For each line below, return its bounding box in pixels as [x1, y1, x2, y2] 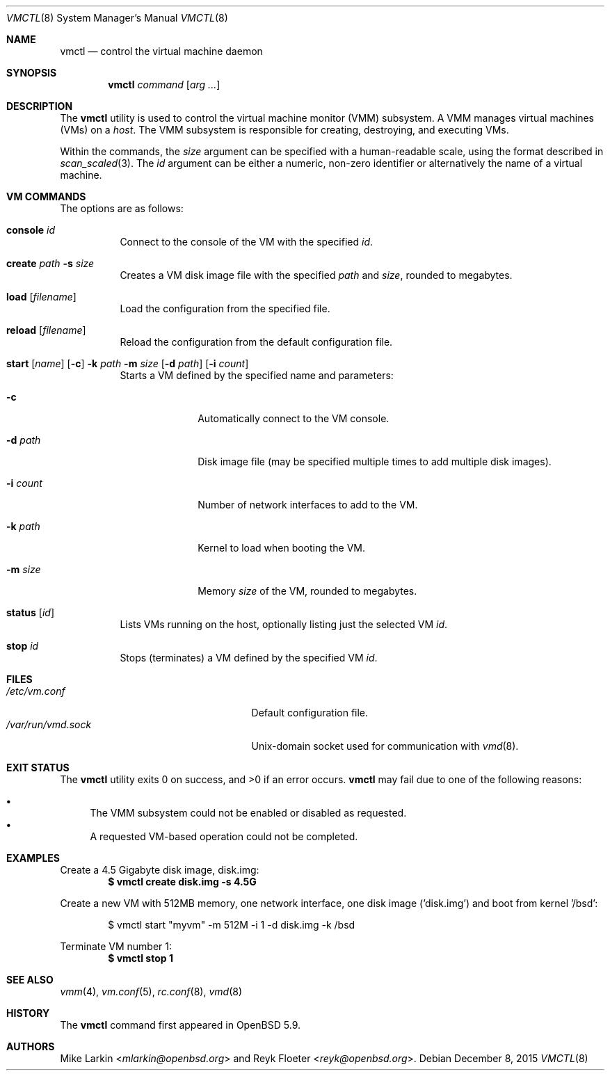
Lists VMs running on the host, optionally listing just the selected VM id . [120, 618, 448, 630]
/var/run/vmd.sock [6, 718, 92, 730]
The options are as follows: [60, 202, 184, 214]
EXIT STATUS [6, 762, 70, 773]
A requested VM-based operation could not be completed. [90, 830, 358, 842]
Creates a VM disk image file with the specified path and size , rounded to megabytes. [120, 269, 513, 281]
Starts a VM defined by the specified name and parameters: [120, 369, 394, 381]
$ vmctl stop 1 [108, 952, 173, 964]
